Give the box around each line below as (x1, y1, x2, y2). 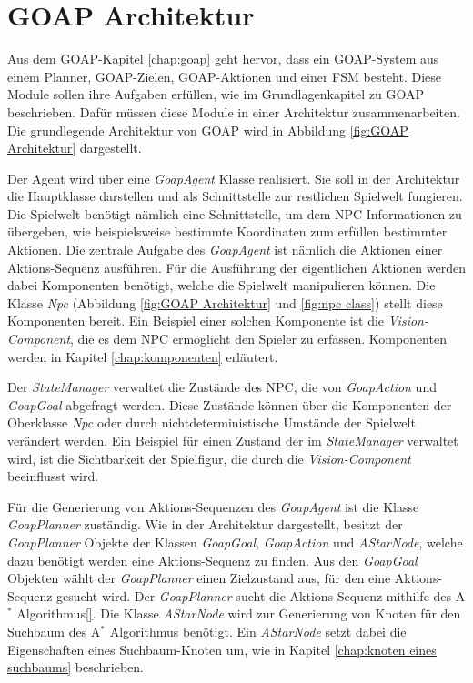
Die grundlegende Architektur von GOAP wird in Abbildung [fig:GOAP (7, 120, 408, 139)
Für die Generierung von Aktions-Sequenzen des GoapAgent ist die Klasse (7, 497, 419, 516)
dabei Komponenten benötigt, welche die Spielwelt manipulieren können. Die (7, 276, 436, 295)
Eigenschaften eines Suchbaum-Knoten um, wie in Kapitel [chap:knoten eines (7, 639, 437, 658)
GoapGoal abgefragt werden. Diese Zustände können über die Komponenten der (7, 395, 452, 414)
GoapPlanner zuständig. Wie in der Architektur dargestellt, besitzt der (7, 515, 403, 534)
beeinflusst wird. (7, 467, 99, 486)
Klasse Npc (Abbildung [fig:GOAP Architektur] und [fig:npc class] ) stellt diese (7, 293, 443, 312)
